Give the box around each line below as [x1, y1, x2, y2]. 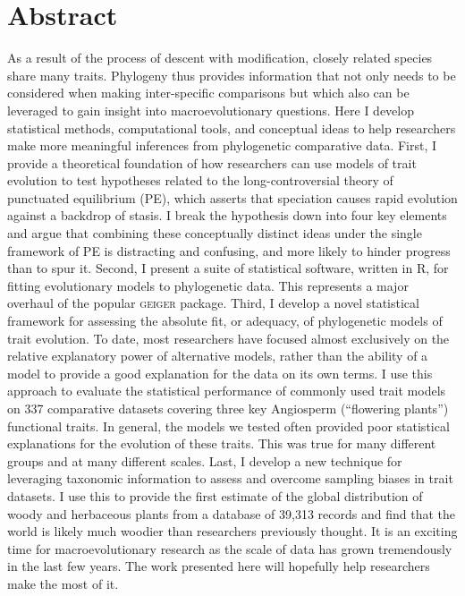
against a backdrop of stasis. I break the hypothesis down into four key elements [7, 206, 447, 225]
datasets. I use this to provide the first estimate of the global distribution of [7, 486, 423, 505]
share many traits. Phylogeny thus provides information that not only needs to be [7, 65, 456, 84]
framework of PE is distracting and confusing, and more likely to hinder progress [7, 241, 451, 260]
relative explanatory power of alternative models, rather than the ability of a [7, 346, 428, 365]
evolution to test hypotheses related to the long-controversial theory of [7, 171, 393, 190]
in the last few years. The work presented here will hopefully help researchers [7, 557, 430, 575]
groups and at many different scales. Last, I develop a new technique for [7, 451, 402, 470]
